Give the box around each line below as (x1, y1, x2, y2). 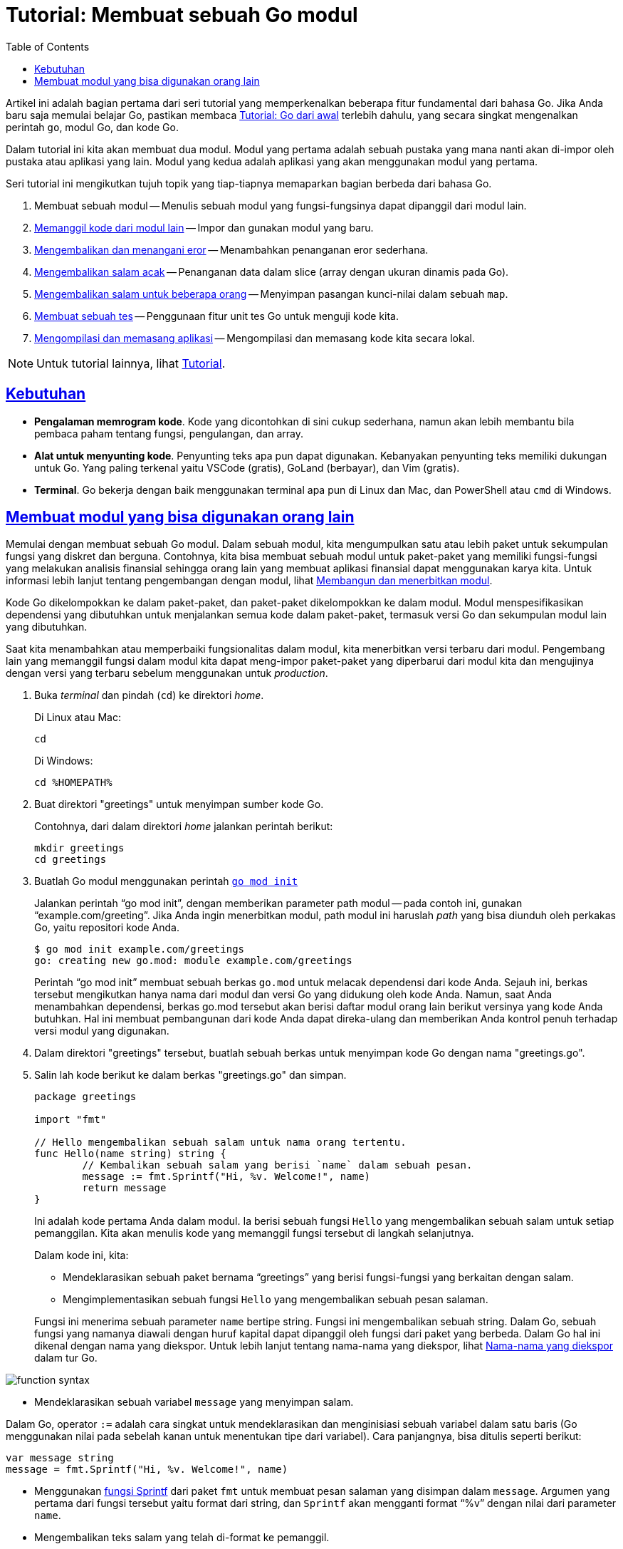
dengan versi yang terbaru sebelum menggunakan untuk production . (6, 667, 328, 680)
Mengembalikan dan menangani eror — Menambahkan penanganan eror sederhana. (34, 243, 429, 256)
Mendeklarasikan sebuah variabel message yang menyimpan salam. (34, 1396, 354, 1409)
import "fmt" (34, 1114, 107, 1126)
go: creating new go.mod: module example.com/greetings (34, 955, 352, 967)
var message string (6, 1452, 114, 1464)
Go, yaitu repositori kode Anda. (34, 921, 180, 934)
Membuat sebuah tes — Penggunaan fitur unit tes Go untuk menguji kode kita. (34, 309, 399, 322)
